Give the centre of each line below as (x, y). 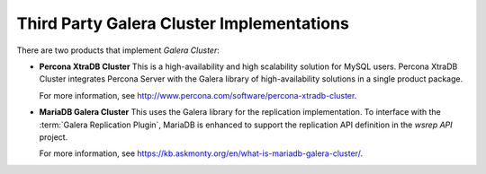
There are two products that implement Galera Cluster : (118, 50)
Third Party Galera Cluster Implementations (183, 23)
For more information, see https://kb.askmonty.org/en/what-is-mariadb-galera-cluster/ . (201, 153)
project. (54, 137)
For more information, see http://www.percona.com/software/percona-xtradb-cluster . (198, 95)
